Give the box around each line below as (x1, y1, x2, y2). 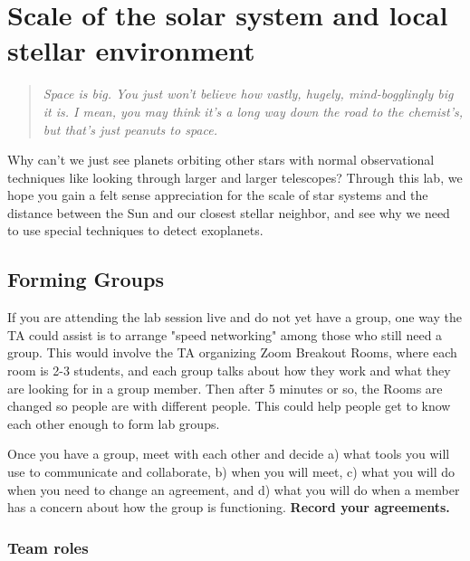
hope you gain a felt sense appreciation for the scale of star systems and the (7, 185, 428, 204)
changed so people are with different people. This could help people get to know (7, 396, 451, 415)
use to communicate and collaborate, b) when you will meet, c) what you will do (7, 462, 455, 481)
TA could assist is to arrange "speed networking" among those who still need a (7, 325, 443, 344)
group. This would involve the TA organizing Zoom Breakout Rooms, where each (7, 343, 457, 362)
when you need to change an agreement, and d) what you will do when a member (7, 480, 460, 499)
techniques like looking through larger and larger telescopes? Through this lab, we (7, 167, 463, 186)
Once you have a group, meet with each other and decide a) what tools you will (7, 444, 450, 463)
